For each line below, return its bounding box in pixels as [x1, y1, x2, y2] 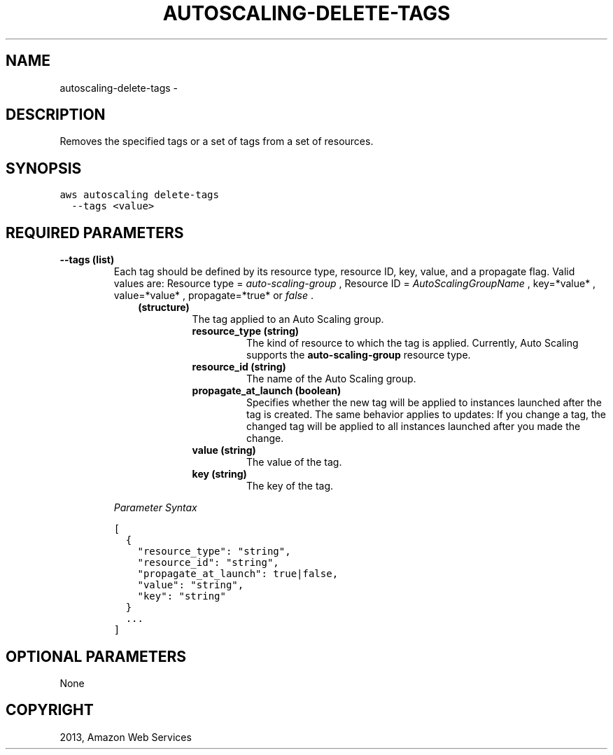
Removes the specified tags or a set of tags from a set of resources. [59, 135, 374, 148]
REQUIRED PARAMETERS [6, 223, 184, 242]
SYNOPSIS [6, 159, 82, 177]
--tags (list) [59, 254, 115, 266]
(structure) [138, 301, 190, 314]
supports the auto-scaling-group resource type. [246, 349, 471, 361]
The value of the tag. [246, 456, 342, 469]
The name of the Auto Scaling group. [246, 373, 416, 385]
